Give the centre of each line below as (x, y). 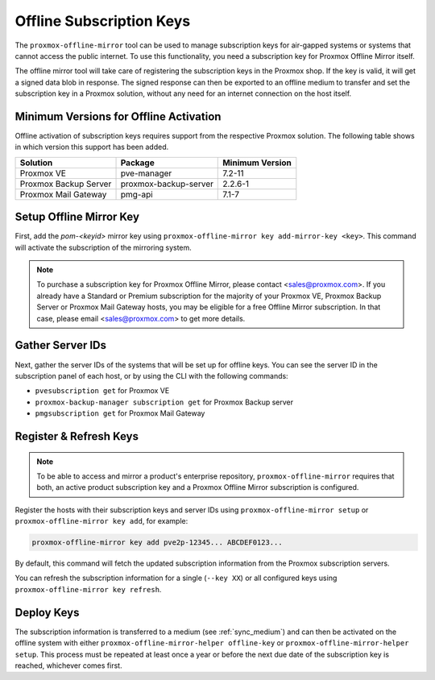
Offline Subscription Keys (103, 21)
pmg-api (137, 194)
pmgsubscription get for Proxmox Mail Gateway (120, 413)
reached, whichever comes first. (68, 665)
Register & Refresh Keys (77, 436)
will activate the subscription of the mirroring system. (104, 247)
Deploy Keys (47, 612)
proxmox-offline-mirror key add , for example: (101, 521)
